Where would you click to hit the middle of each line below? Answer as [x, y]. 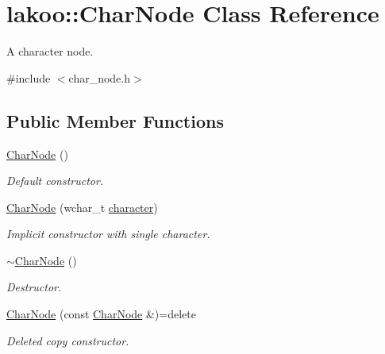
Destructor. [34, 287]
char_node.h [100, 77]
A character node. [50, 51]
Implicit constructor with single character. [108, 234]
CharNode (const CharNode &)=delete [101, 314]
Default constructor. [55, 181]
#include [29, 77]
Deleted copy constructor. [68, 340]
